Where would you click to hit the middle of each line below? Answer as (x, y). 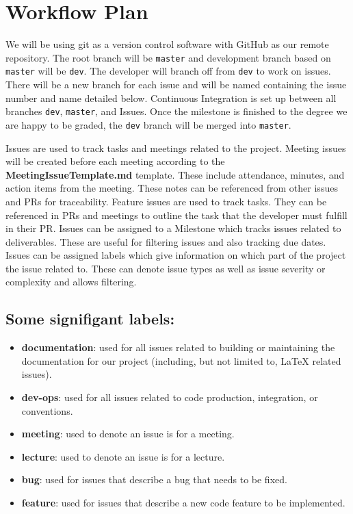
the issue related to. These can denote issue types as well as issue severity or (166, 268)
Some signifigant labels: (90, 319)
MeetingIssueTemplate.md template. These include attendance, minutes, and (175, 174)
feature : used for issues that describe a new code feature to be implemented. (183, 503)
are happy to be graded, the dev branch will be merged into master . (148, 124)
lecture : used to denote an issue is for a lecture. (123, 456)
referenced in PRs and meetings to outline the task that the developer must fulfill (176, 215)
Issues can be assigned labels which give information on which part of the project (176, 255)
